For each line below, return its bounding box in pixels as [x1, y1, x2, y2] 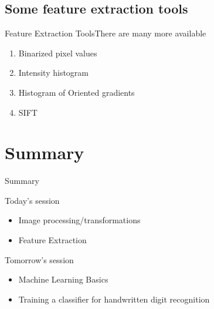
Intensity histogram [18, 66, 89, 79]
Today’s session [5, 194, 60, 206]
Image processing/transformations [18, 214, 141, 226]
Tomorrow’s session [5, 253, 74, 266]
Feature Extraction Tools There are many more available [5, 27, 206, 39]
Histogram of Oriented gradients [18, 86, 135, 98]
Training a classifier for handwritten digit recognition [18, 293, 210, 305]
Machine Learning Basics [18, 273, 108, 286]
